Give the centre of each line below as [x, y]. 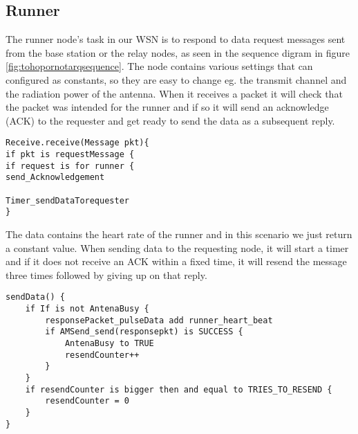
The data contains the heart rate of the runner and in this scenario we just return [179, 234]
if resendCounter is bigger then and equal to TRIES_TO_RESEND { [179, 389]
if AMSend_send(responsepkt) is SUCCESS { [144, 332]
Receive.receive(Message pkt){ [77, 143]
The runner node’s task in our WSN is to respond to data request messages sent [176, 39]
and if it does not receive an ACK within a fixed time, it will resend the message [176, 261]
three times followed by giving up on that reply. [106, 274]
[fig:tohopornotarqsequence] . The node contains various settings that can [159, 66]
